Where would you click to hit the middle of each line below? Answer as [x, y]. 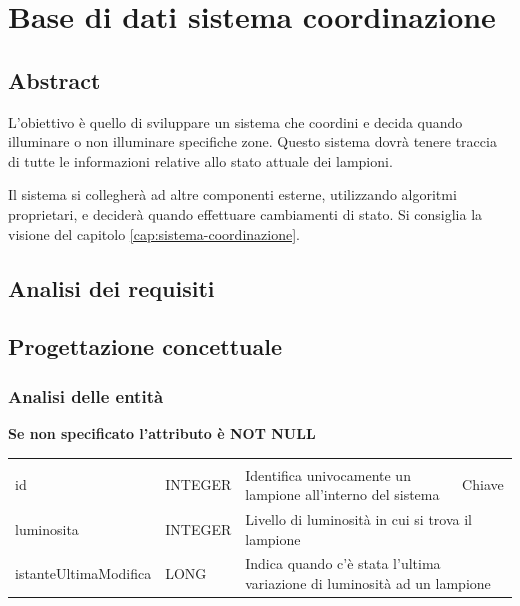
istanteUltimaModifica [83, 573]
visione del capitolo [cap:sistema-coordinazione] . [154, 233]
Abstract [54, 79]
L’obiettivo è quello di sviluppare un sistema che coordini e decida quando [235, 121]
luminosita [47, 528]
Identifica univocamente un [328, 474]
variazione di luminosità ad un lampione [368, 582]
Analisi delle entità [86, 395]
